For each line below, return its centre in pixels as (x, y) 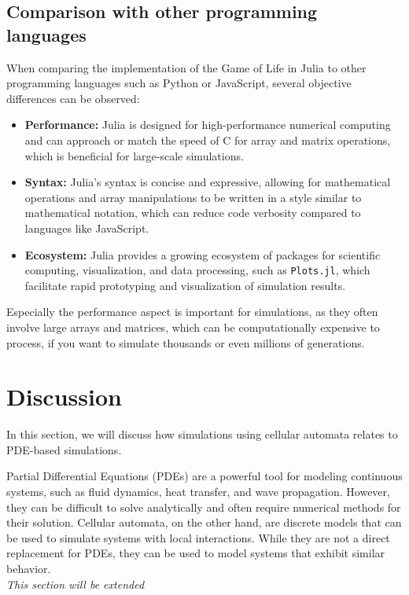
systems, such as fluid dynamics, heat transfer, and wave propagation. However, (198, 492)
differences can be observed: (73, 98)
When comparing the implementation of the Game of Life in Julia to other (186, 67)
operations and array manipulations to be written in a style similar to (193, 197)
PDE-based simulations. (64, 449)
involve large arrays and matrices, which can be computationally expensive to (193, 327)
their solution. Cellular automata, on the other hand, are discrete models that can (204, 522)
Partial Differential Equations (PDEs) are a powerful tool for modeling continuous (204, 476)
